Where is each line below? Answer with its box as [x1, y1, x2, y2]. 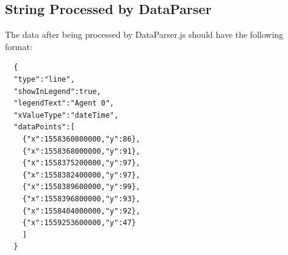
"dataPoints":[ [13, 123, 75, 132]
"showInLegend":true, [13, 87, 101, 96]
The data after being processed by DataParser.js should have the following [5, 28, 284, 41]
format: [5, 40, 32, 52]
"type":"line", [13, 74, 75, 84]
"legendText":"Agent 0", [13, 99, 114, 108]
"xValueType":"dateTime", [13, 110, 119, 120]
